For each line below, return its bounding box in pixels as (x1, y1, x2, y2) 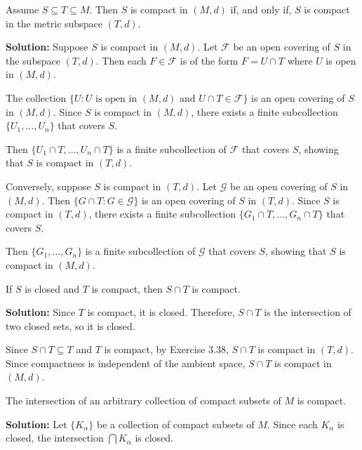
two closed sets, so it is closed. (6, 318, 135, 333)
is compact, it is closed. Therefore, (87, 305, 235, 319)
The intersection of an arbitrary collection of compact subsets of (6, 393, 281, 408)
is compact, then (91, 281, 163, 296)
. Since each (267, 416, 318, 431)
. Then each (95, 53, 147, 67)
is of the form (180, 53, 239, 67)
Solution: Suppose (6, 39, 88, 54)
